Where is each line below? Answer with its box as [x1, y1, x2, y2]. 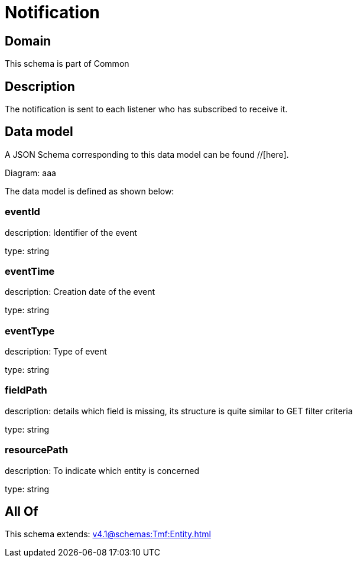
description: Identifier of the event [5, 227, 137, 238]
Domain [5, 33, 51, 48]
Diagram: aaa [5, 167, 56, 178]
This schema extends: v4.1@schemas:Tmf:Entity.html [5, 529, 211, 540]
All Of [5, 504, 38, 519]
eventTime [5, 265, 55, 277]
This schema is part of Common [5, 59, 129, 69]
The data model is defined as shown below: [5, 186, 174, 196]
